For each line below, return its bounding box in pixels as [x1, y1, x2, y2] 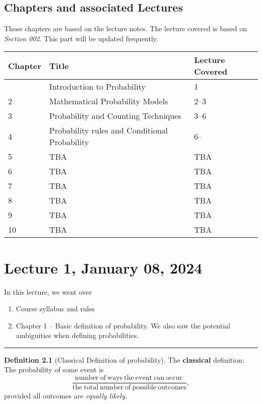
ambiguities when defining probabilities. [16, 330, 139, 341]
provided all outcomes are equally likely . [4, 390, 127, 401]
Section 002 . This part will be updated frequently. [4, 33, 158, 43]
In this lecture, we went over [4, 286, 92, 297]
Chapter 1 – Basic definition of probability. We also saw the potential [16, 320, 230, 330]
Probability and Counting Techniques [49, 110, 181, 122]
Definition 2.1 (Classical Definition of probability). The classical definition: [4, 354, 244, 365]
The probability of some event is [4, 364, 104, 375]
